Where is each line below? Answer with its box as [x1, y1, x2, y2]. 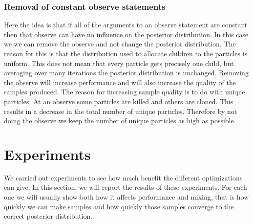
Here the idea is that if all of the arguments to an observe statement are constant [4, 20, 248, 30]
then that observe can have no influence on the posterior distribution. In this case [4, 29, 249, 39]
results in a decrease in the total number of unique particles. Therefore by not [4, 106, 237, 116]
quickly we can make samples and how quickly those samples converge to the [4, 201, 234, 211]
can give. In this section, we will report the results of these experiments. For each [4, 182, 247, 192]
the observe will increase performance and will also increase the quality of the [4, 77, 236, 87]
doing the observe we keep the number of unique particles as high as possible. [4, 115, 236, 126]
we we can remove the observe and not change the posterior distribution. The [4, 39, 236, 49]
